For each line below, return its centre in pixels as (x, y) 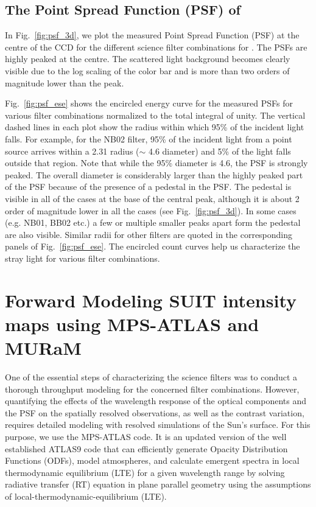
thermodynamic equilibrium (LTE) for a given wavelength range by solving (145, 472)
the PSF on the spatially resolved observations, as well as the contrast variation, (155, 412)
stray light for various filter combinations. (83, 258)
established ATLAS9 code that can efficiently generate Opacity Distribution (146, 448)
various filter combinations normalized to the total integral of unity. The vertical (155, 115)
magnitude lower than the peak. (65, 82)
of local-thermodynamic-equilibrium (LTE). (86, 496)
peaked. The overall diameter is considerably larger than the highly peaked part (154, 174)
